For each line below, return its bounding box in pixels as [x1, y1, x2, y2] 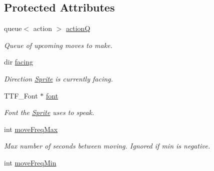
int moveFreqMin [4, 157, 56, 167]
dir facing [4, 56, 33, 67]
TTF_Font [4, 90, 38, 100]
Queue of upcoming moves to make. [4, 39, 112, 50]
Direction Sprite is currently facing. [4, 73, 113, 83]
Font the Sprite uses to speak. [4, 107, 94, 117]
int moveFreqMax [4, 123, 58, 134]
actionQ [66, 23, 90, 33]
